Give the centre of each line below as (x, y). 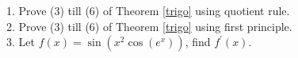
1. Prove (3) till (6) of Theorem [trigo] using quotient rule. (148, 10)
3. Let (21, 42)
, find (198, 42)
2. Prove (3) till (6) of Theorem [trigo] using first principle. (149, 26)
